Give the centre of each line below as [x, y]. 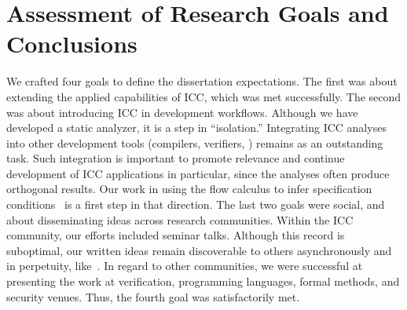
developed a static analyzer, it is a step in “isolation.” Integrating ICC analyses [196, 128]
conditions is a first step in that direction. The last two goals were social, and [196, 204]
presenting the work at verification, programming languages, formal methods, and [203, 281]
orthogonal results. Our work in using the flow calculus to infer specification [189, 189]
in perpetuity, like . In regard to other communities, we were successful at [185, 266]
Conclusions [72, 44]
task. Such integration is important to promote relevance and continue [176, 158]
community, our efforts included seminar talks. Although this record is [176, 235]
